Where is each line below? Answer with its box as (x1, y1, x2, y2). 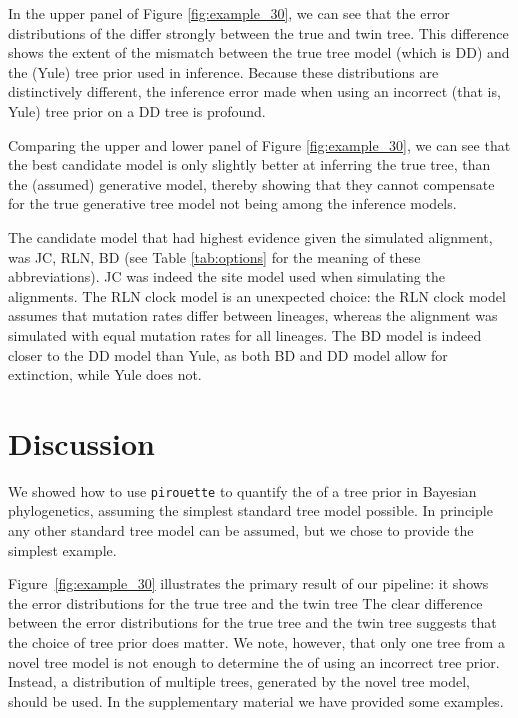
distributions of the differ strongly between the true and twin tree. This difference (8, 22, 509, 43)
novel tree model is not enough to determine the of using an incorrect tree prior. (8, 651, 500, 672)
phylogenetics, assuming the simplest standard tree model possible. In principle (8, 500, 493, 521)
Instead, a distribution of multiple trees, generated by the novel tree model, (8, 671, 470, 692)
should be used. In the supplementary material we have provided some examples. (8, 690, 504, 711)
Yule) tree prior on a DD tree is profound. (8, 100, 266, 121)
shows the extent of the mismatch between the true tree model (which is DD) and (8, 42, 510, 63)
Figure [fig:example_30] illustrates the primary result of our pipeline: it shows (8, 573, 489, 594)
